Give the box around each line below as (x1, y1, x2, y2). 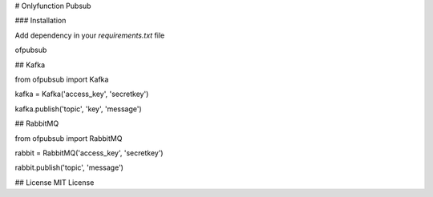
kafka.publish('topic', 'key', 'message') (14, 104, 142, 114)
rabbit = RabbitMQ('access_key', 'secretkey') (14, 148, 164, 158)
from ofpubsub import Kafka (14, 74, 109, 84)
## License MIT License (14, 177, 95, 187)
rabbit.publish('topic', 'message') (14, 163, 124, 172)
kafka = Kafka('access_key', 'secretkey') (14, 89, 149, 99)
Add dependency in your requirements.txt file (14, 30, 165, 40)
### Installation (14, 16, 67, 26)
